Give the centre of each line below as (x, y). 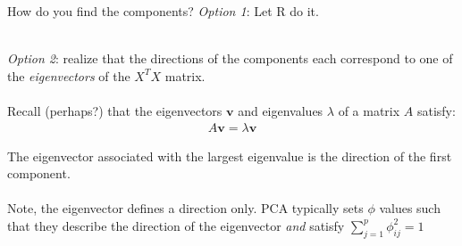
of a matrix (369, 110)
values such (410, 208)
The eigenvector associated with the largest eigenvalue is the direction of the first (230, 156)
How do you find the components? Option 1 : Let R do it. (163, 11)
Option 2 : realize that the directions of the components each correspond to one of (230, 58)
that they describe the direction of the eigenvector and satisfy (176, 225)
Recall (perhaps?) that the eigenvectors (115, 110)
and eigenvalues (281, 110)
